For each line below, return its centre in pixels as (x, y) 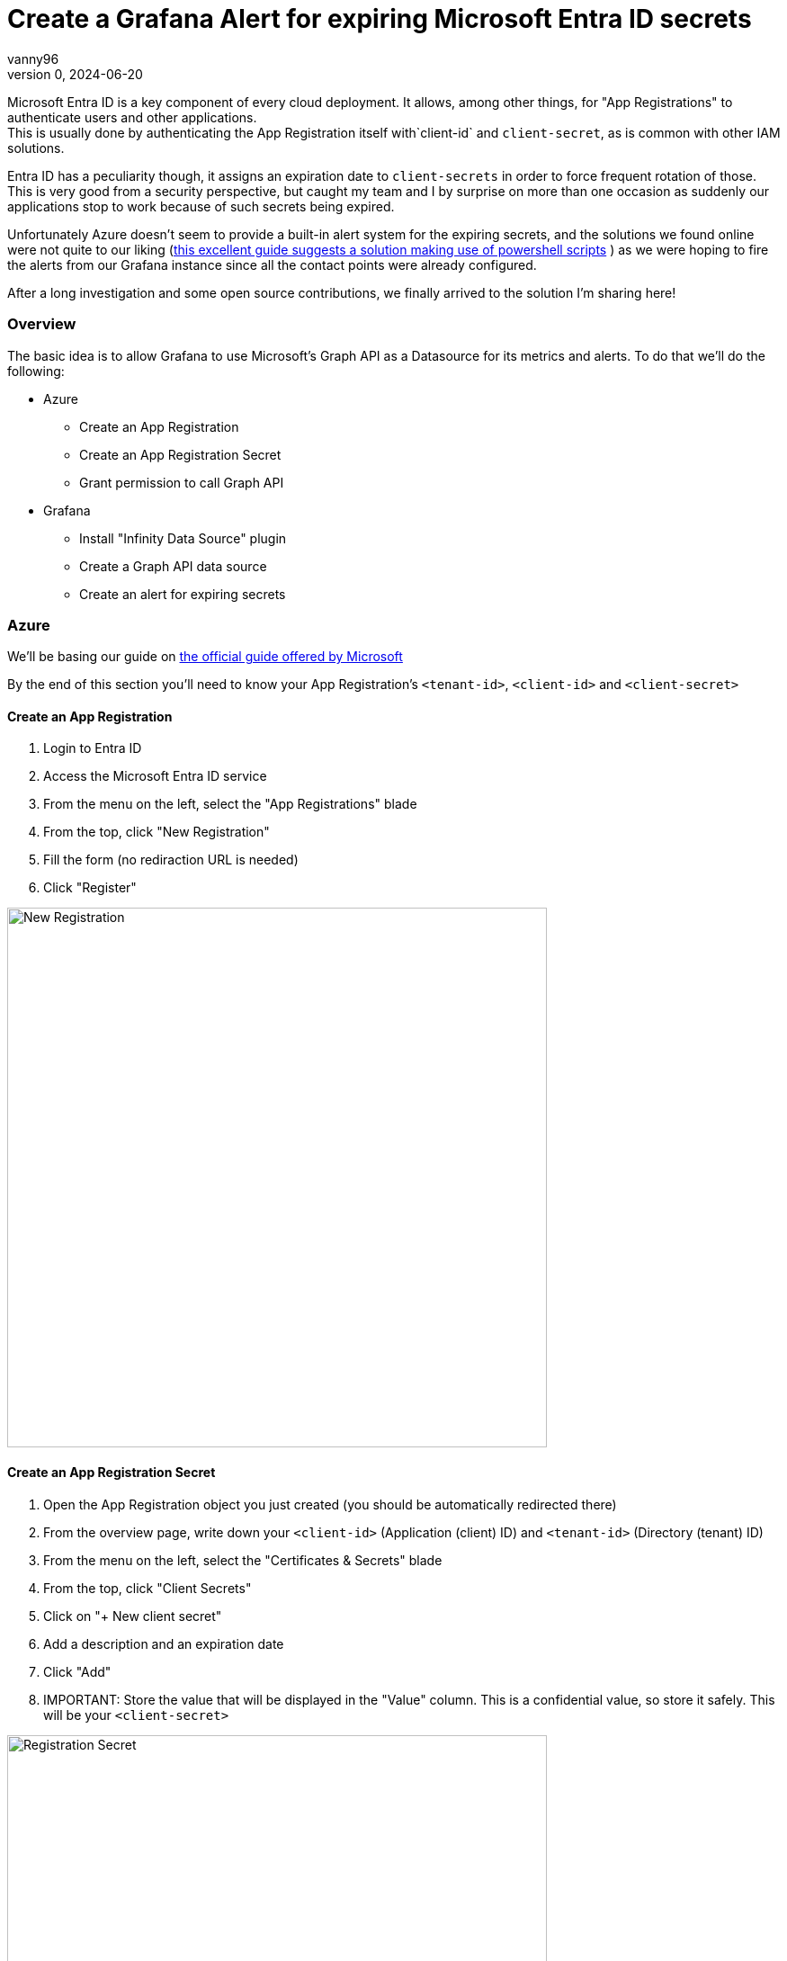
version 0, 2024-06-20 (75, 74)
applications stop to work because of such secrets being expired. (201, 206)
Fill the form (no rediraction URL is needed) (171, 860)
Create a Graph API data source (173, 566)
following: (36, 371)
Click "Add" (77, 1671)
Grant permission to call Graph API (182, 482)
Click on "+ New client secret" (133, 1616)
